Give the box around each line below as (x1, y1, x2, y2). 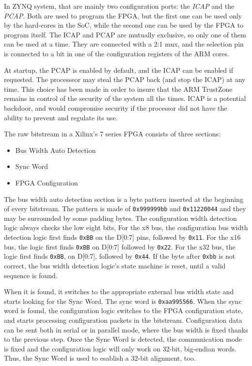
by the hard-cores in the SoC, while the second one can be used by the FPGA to (4, 20, 244, 30)
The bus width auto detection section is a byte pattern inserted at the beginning (4, 194, 243, 204)
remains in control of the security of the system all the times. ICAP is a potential (4, 93, 246, 103)
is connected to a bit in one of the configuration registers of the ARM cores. (4, 48, 229, 58)
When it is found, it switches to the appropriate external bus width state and (4, 286, 234, 297)
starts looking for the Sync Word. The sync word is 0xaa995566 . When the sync (4, 296, 242, 306)
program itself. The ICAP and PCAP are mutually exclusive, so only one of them (4, 29, 246, 39)
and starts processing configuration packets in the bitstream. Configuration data (4, 315, 242, 325)
